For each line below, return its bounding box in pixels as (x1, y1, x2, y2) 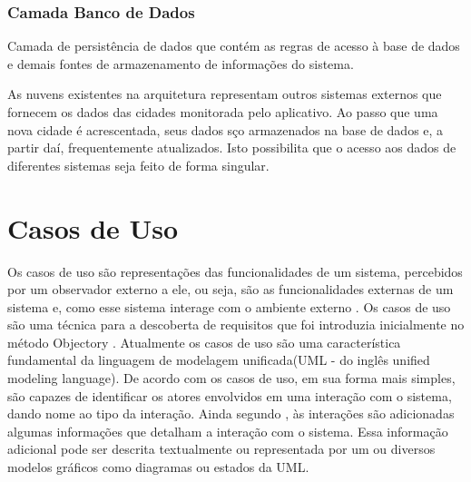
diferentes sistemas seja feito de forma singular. (7, 155, 270, 174)
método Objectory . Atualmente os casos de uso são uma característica (7, 332, 401, 351)
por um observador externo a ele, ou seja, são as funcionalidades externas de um (7, 280, 454, 299)
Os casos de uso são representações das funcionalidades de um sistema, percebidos (7, 261, 463, 280)
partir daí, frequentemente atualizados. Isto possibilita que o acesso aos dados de (7, 138, 456, 157)
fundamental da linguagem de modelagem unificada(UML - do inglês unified (7, 350, 430, 369)
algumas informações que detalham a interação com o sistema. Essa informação (7, 421, 448, 440)
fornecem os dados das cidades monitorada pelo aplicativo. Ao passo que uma (7, 103, 438, 121)
